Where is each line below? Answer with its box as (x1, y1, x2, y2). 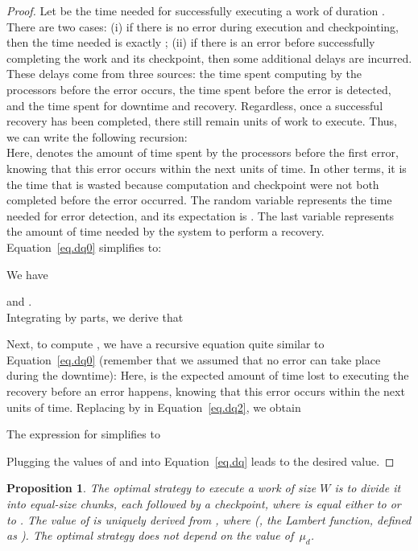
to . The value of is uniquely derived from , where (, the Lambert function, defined (6, 511, 412, 528)
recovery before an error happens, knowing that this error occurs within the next (6, 383, 405, 400)
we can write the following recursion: (6, 128, 188, 145)
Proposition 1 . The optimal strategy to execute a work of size (6, 479, 317, 496)
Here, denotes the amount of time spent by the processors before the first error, (6, 144, 399, 161)
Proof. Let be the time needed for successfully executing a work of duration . (6, 2, 385, 19)
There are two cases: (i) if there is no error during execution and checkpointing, (6, 18, 399, 35)
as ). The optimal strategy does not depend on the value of (6, 527, 294, 544)
